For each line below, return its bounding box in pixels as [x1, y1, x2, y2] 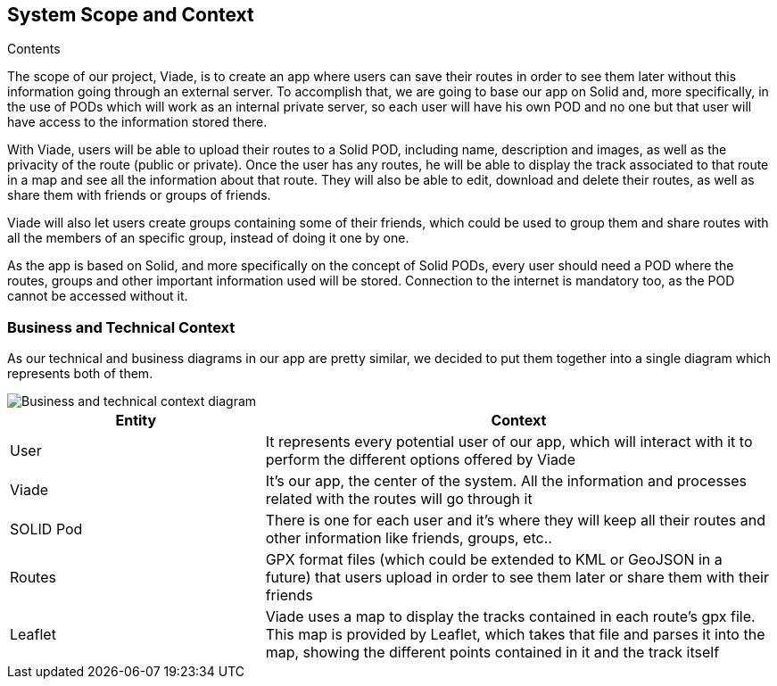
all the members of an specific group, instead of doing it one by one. [7, 230, 409, 246]
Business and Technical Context [7, 318, 236, 336]
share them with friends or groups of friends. [7, 187, 271, 203]
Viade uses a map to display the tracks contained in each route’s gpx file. [265, 607, 756, 626]
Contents [7, 41, 61, 57]
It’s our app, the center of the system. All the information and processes [265, 472, 748, 491]
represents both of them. [7, 366, 153, 382]
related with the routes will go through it [265, 490, 533, 508]
